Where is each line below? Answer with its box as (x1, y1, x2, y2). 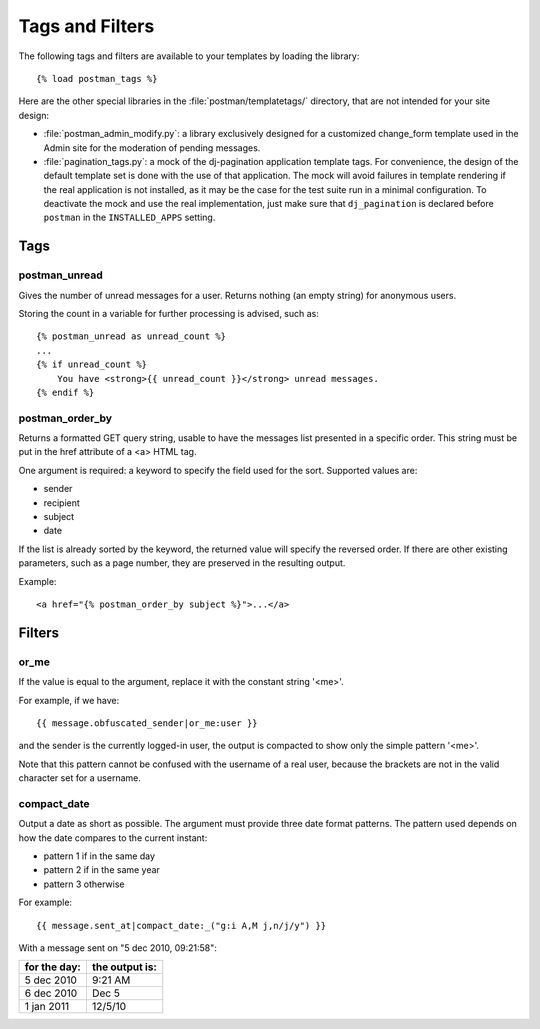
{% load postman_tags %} (36, 73, 158, 84)
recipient (43, 496, 80, 509)
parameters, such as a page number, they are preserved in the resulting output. (18, 557, 346, 569)
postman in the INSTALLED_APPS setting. (43, 211, 216, 224)
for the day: (24, 960, 82, 974)
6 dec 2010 (24, 986, 78, 1000)
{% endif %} (36, 386, 95, 398)
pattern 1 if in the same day (43, 850, 155, 862)
